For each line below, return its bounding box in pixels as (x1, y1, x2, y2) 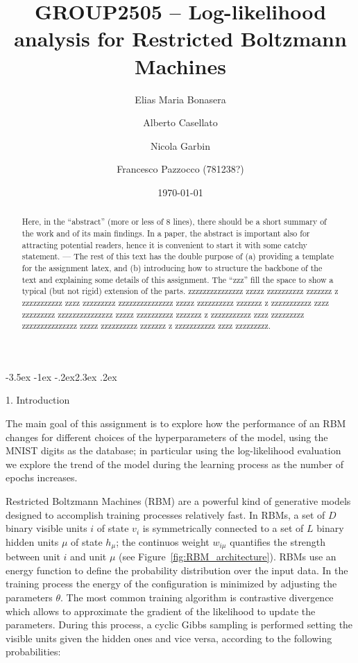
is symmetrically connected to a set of (142, 521, 304, 535)
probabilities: (6, 644, 61, 659)
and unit (70, 549, 107, 564)
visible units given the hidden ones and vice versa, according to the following (6, 630, 332, 645)
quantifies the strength (230, 534, 326, 549)
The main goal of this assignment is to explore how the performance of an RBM (6, 416, 346, 431)
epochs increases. (6, 470, 78, 485)
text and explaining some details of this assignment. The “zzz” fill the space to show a (22, 273, 334, 285)
